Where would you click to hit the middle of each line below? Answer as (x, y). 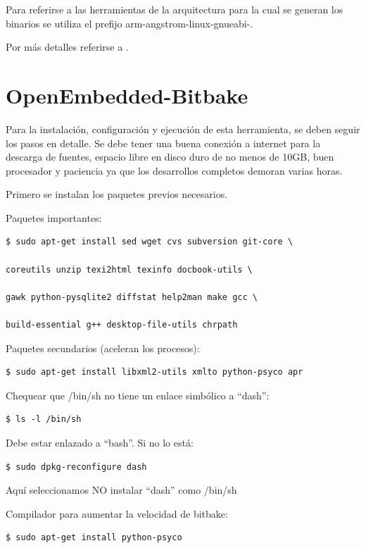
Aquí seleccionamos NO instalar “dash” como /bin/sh (121, 490)
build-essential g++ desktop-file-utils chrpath (122, 325)
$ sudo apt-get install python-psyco (94, 538)
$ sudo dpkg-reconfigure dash (76, 467)
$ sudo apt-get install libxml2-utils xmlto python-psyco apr (154, 372)
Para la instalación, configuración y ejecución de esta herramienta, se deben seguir (183, 129)
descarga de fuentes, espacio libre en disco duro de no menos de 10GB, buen (170, 157)
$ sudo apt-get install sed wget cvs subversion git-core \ (150, 242)
